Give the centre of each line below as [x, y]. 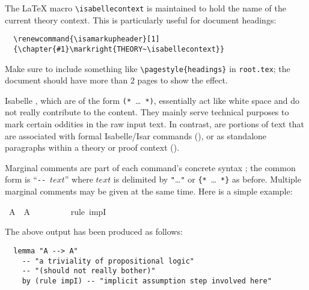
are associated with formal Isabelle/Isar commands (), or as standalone [136, 135]
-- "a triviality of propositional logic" [108, 261]
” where [79, 179]
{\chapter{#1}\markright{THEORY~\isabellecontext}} [119, 49]
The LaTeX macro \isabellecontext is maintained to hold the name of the [145, 8]
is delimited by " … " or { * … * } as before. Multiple [207, 179]
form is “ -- [26, 179]
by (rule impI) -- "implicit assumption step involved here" [147, 281]
